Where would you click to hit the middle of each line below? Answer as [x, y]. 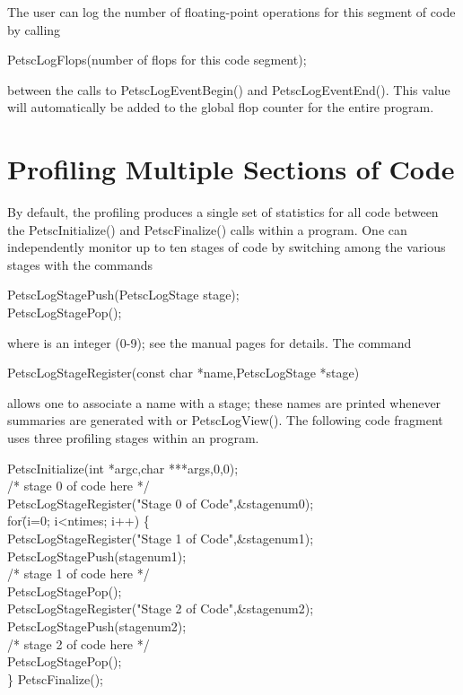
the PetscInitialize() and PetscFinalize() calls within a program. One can [207, 229]
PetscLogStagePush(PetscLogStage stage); [123, 295]
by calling [34, 29]
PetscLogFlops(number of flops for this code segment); [157, 60]
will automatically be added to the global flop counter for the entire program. [221, 107]
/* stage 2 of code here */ [79, 643]
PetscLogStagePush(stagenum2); [97, 625]
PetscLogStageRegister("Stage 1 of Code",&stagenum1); [161, 538]
